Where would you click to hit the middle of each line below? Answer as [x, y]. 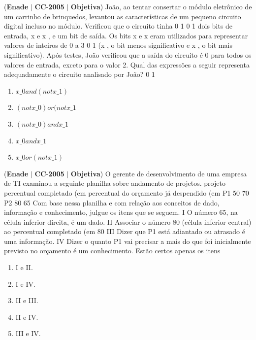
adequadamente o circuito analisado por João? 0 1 [80, 74]
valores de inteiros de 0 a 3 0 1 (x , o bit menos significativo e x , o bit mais [118, 45]
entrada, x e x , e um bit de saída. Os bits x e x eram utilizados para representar [126, 35]
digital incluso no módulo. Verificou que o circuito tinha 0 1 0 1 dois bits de [118, 26]
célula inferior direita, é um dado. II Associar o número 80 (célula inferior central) [128, 221]
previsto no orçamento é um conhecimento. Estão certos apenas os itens [112, 251]
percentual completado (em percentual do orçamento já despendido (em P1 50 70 [127, 192]
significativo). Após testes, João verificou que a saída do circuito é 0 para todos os [128, 54]
